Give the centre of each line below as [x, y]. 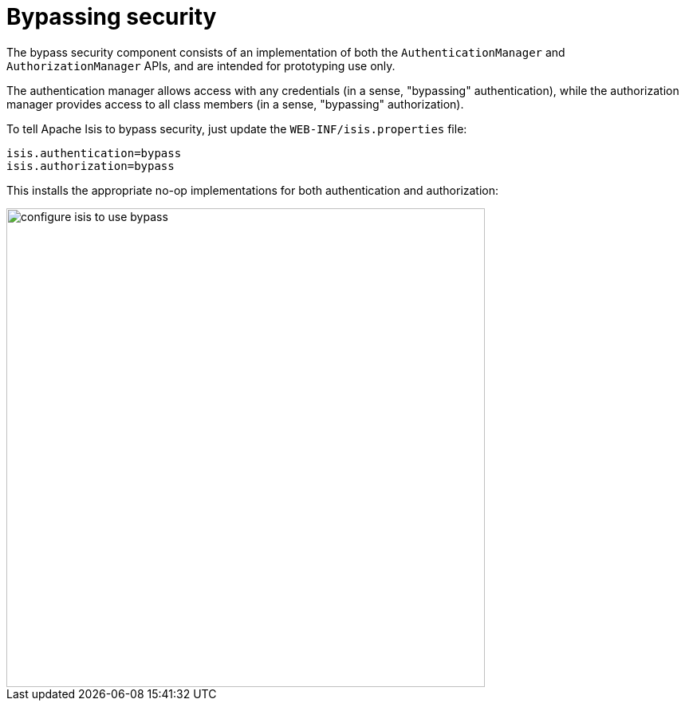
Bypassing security [112, 17]
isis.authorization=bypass [91, 166]
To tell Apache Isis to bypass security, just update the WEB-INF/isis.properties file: [237, 128]
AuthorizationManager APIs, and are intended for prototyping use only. [201, 65]
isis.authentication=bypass [94, 153]
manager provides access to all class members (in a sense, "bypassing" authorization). [235, 104]
